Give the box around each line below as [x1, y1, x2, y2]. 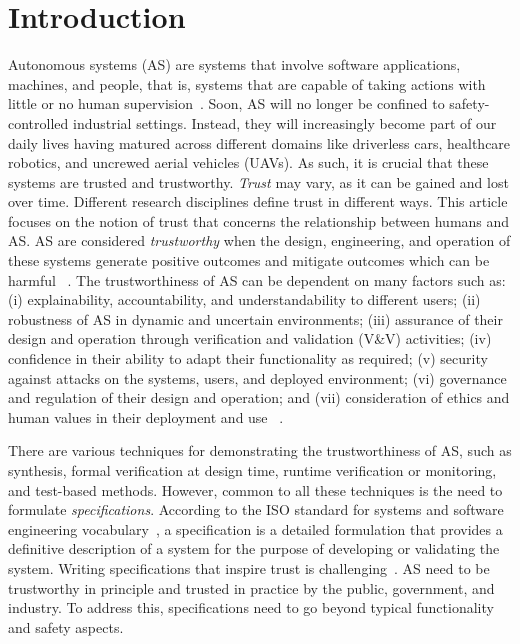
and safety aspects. [8, 616, 124, 637]
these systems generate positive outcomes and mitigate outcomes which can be [8, 250, 490, 271]
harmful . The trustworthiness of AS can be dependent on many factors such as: [8, 269, 506, 290]
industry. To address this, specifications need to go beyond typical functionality [8, 597, 494, 618]
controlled [8, 112, 69, 133]
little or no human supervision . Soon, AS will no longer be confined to [8, 93, 445, 114]
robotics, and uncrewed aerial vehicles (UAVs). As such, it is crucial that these [8, 152, 489, 173]
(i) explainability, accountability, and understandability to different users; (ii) [8, 289, 481, 310]
